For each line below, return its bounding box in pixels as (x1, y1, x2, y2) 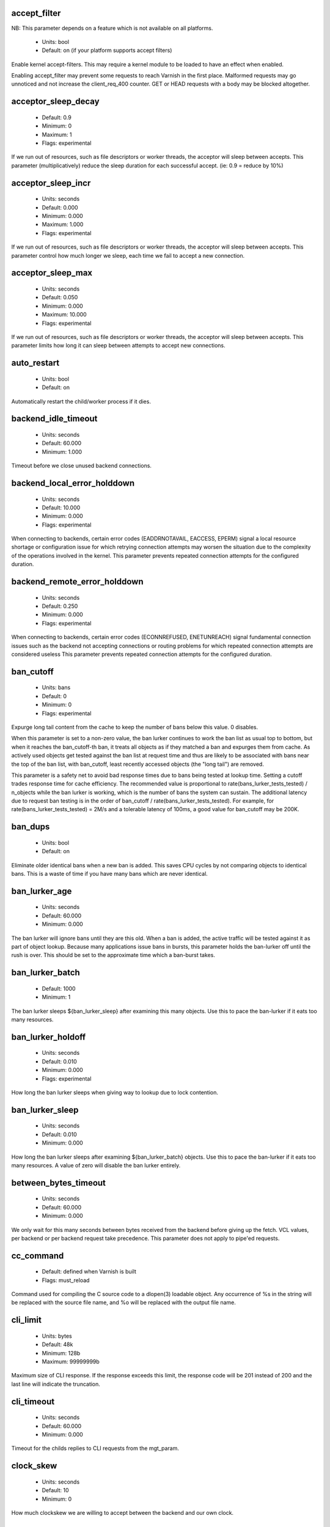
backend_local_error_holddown (11, 478, 135, 488)
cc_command (11, 1250, 64, 1261)
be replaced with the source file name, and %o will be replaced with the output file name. (11, 1299, 237, 1307)
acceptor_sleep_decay (11, 97, 100, 107)
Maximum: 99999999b (42, 1358, 100, 1365)
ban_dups (11, 822, 50, 832)
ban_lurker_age (11, 886, 72, 896)
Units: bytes (42, 1332, 73, 1339)
